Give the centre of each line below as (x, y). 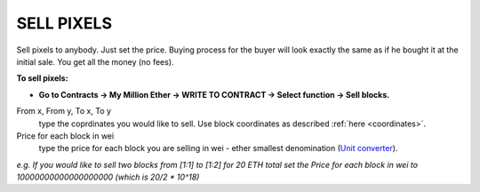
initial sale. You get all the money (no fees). (95, 61)
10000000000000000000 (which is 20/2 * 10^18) (108, 177)
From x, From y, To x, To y (64, 111)
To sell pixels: (42, 78)
